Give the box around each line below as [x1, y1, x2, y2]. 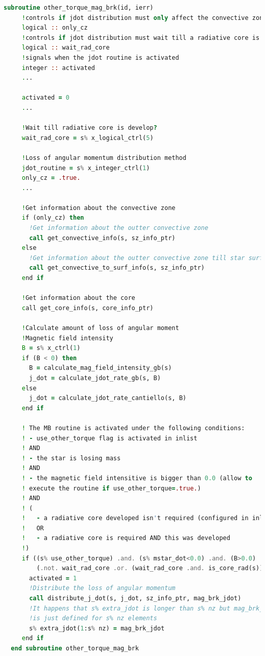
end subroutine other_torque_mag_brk [11, 645, 139, 652]
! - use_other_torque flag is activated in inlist [21, 434, 198, 442]
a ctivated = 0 [21, 94, 69, 102]
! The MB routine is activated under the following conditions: [21, 424, 245, 432]
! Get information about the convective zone [21, 204, 176, 212]
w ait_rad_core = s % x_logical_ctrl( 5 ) [21, 134, 154, 142]
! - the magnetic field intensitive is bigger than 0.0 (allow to [21, 474, 252, 482]
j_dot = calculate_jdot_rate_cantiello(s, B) [29, 394, 186, 402]
